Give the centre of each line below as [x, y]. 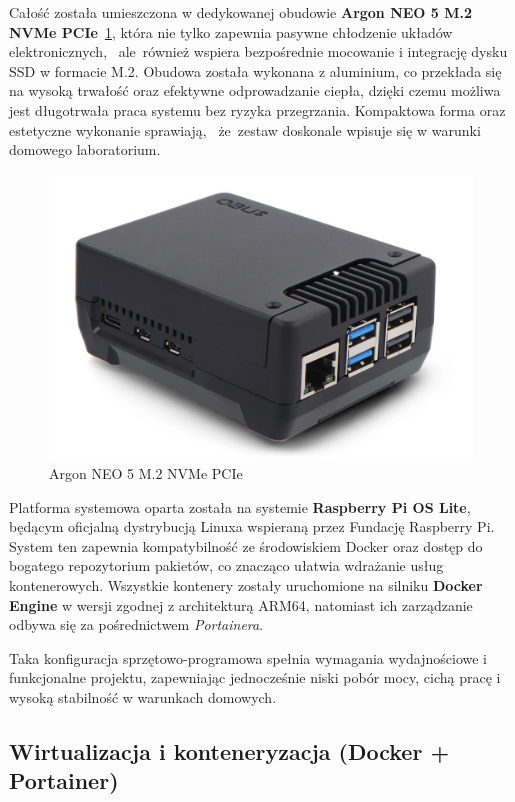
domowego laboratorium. [85, 149]
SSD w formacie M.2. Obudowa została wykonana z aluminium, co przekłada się [255, 70]
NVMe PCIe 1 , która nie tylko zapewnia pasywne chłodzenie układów [231, 31]
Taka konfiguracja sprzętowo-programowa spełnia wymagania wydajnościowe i [248, 657]
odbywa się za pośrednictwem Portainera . [136, 624]
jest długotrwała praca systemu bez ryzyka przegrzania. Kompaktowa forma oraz [257, 109]
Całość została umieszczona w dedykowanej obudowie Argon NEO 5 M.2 [241, 12]
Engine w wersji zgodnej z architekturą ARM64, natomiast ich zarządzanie [241, 604]
